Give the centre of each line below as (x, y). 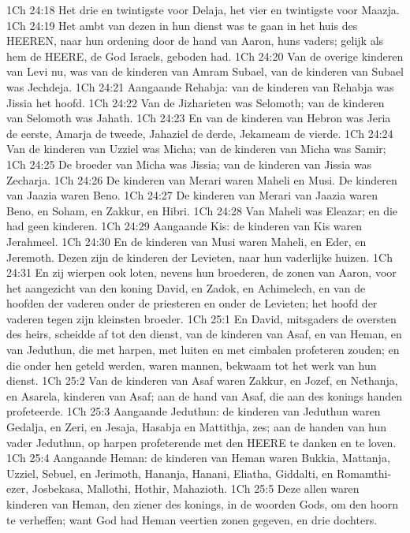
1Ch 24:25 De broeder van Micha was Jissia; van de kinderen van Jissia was (189, 164)
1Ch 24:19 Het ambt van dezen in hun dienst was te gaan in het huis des (182, 25)
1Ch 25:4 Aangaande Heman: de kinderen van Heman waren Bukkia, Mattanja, (198, 458)
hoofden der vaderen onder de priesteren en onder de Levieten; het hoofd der (192, 303)
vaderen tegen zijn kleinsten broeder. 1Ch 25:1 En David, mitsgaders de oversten (201, 318)
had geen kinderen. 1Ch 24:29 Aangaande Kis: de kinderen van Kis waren (184, 226)
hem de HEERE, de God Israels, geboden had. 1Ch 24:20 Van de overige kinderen (205, 56)
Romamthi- (364, 473)
